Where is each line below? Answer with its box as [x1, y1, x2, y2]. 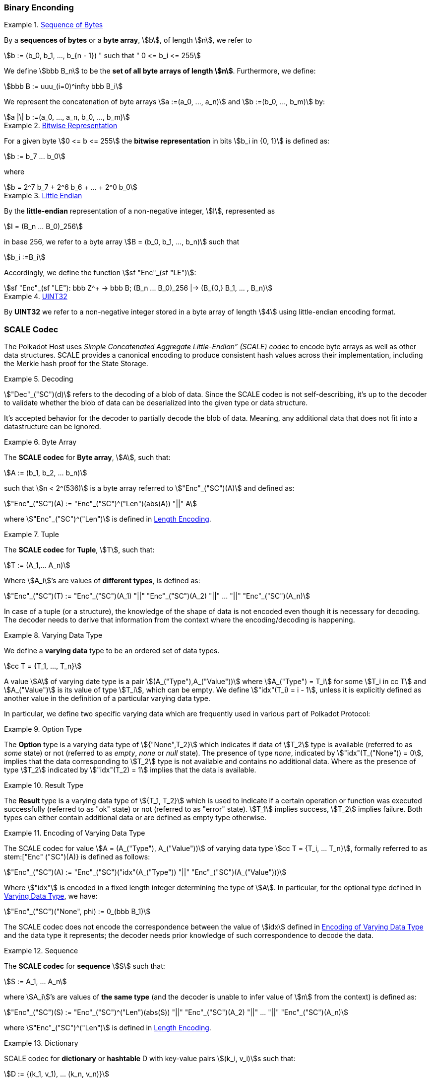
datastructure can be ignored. [4, 422, 101, 431]
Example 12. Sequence [4, 946, 78, 955]
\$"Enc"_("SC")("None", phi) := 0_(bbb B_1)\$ [4, 907, 151, 916]
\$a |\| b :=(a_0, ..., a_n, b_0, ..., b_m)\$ [4, 113, 130, 122]
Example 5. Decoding [4, 375, 73, 384]
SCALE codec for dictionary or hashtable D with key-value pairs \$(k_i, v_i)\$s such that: [4, 1054, 296, 1063]
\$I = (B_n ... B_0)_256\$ [4, 222, 83, 231]
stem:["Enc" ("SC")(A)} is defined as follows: [4, 852, 150, 861]
